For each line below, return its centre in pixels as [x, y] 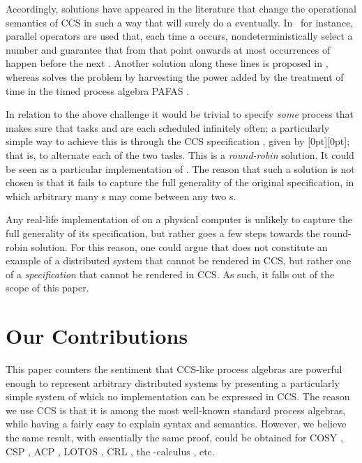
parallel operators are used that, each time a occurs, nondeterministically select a [179, 36]
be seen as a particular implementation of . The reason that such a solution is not [180, 168]
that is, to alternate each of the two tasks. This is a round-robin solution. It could [180, 154]
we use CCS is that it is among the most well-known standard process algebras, [176, 410]
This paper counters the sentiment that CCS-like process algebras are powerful [174, 369]
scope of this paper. [47, 288]
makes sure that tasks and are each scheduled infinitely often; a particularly [168, 127]
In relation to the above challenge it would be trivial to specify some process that [180, 114]
